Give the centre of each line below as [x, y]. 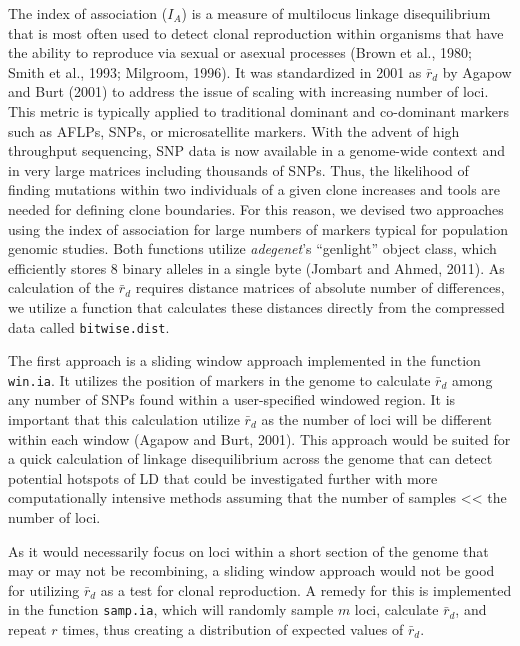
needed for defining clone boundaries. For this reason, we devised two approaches [256, 208]
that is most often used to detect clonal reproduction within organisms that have [256, 32]
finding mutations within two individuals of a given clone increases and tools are [254, 189]
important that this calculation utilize [124, 419]
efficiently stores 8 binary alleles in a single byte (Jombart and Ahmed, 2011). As [256, 267]
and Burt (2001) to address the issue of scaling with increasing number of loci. [248, 91]
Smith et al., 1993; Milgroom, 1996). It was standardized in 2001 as [215, 71]
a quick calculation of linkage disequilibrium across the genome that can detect [250, 458]
